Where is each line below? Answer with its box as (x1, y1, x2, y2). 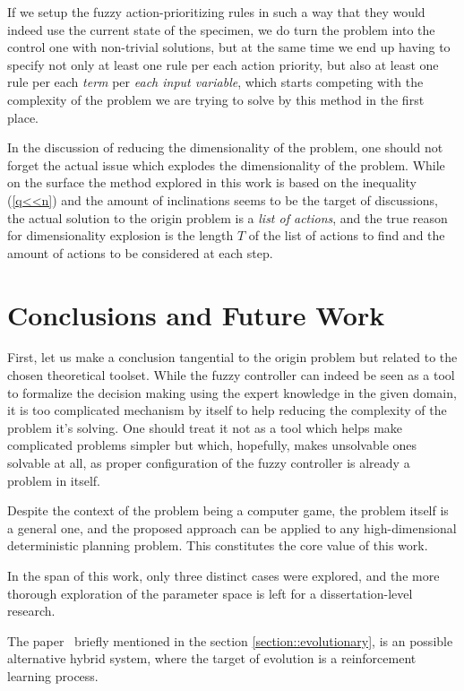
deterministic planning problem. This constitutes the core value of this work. (7, 536, 428, 555)
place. (7, 108, 39, 126)
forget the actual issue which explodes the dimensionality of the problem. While (7, 155, 445, 174)
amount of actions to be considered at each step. (7, 243, 273, 262)
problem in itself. (7, 471, 100, 489)
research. (7, 601, 56, 620)
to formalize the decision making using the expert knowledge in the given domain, (7, 383, 457, 402)
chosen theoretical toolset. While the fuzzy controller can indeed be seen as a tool (7, 366, 455, 384)
